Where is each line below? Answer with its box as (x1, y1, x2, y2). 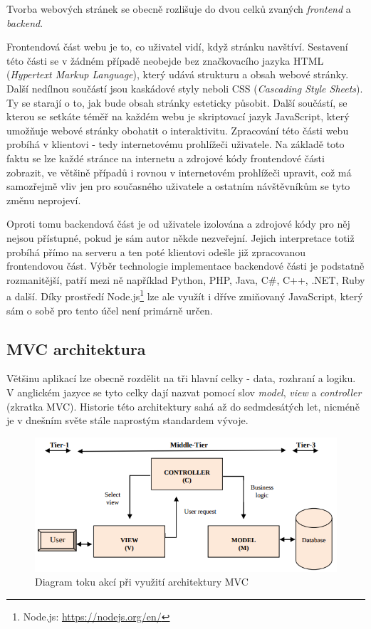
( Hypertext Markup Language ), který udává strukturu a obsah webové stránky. (6, 67, 349, 82)
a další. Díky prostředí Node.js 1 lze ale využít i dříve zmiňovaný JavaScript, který (6, 287, 363, 303)
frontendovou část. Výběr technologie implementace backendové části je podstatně (6, 258, 365, 273)
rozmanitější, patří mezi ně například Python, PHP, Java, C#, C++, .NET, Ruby (6, 272, 365, 287)
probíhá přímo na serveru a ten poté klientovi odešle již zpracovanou (6, 244, 305, 259)
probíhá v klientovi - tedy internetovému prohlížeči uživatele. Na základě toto (6, 137, 345, 152)
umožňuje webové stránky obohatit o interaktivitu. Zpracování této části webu (6, 122, 349, 137)
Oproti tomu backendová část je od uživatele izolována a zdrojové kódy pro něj (6, 216, 350, 231)
